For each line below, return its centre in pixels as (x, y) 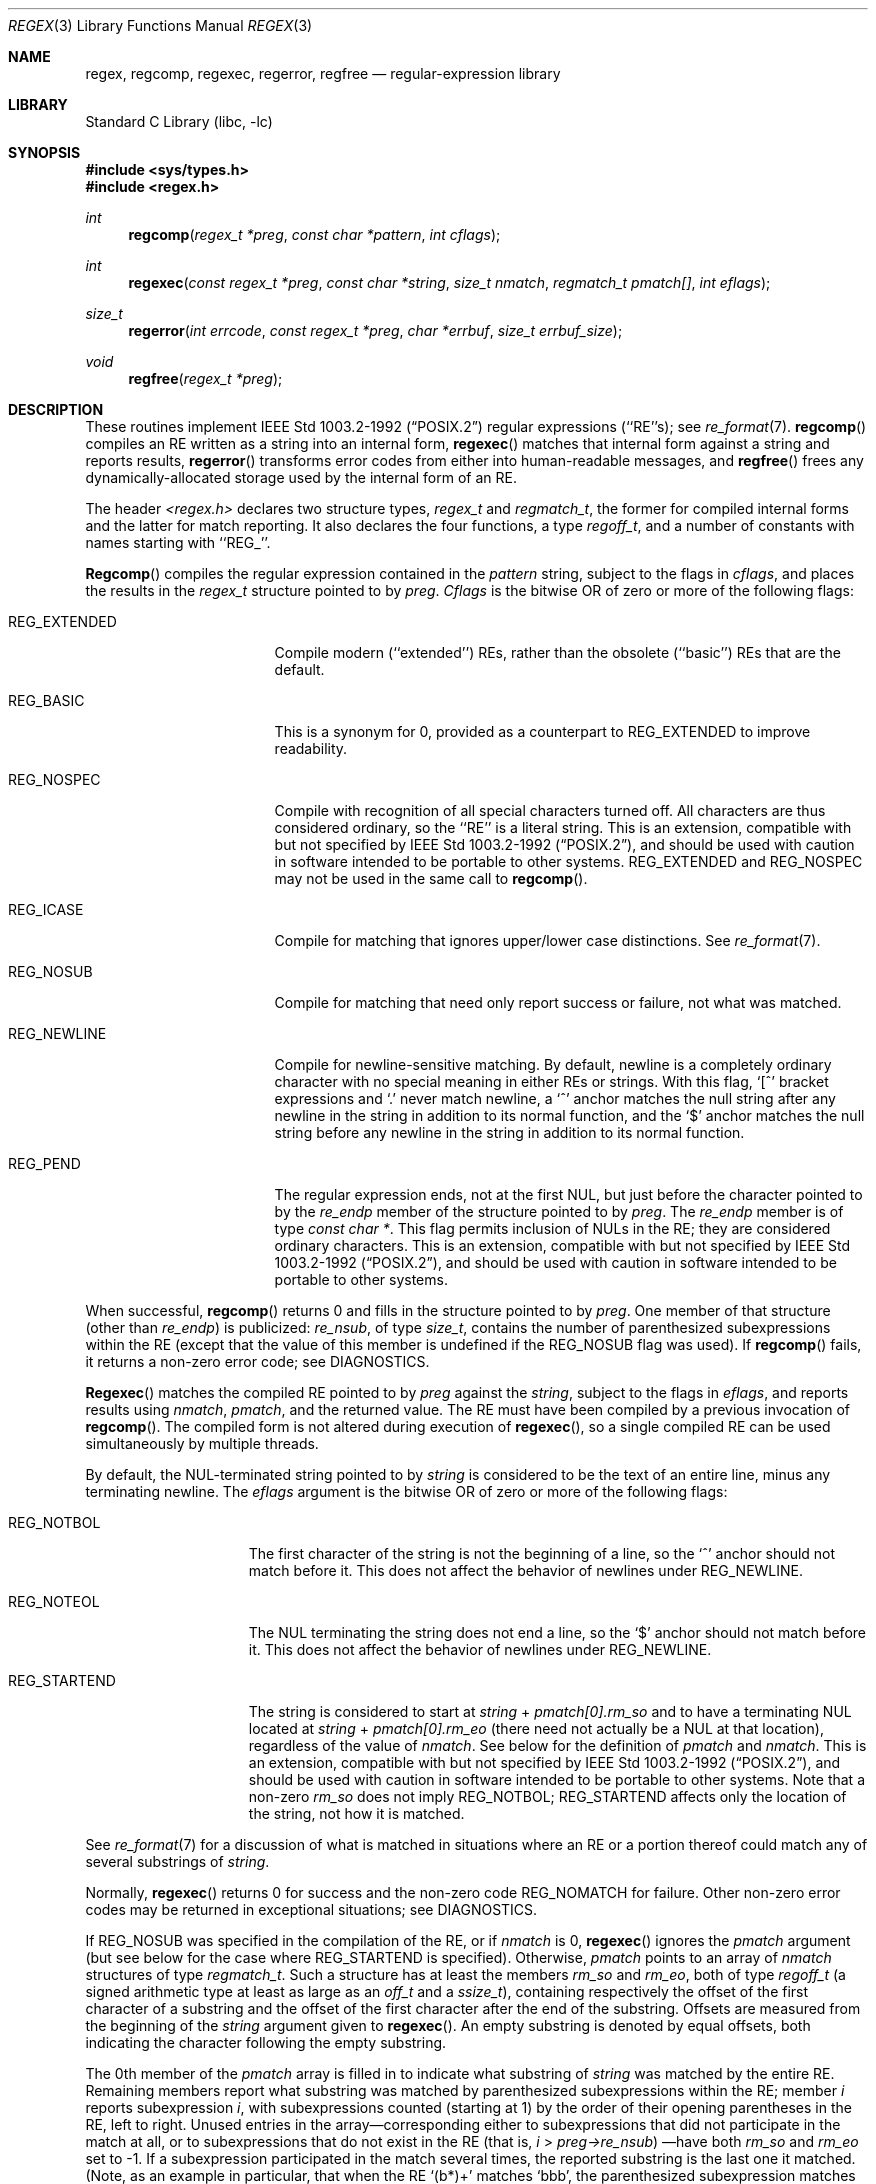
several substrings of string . (177, 1861)
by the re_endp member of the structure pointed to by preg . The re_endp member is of (559, 1211)
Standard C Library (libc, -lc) (179, 121)
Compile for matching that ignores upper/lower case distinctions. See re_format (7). (547, 940)
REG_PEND (44, 1163)
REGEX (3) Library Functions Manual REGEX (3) (160, 25)
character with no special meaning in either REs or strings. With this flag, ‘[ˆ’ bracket (551, 1081)
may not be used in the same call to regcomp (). (431, 878)
